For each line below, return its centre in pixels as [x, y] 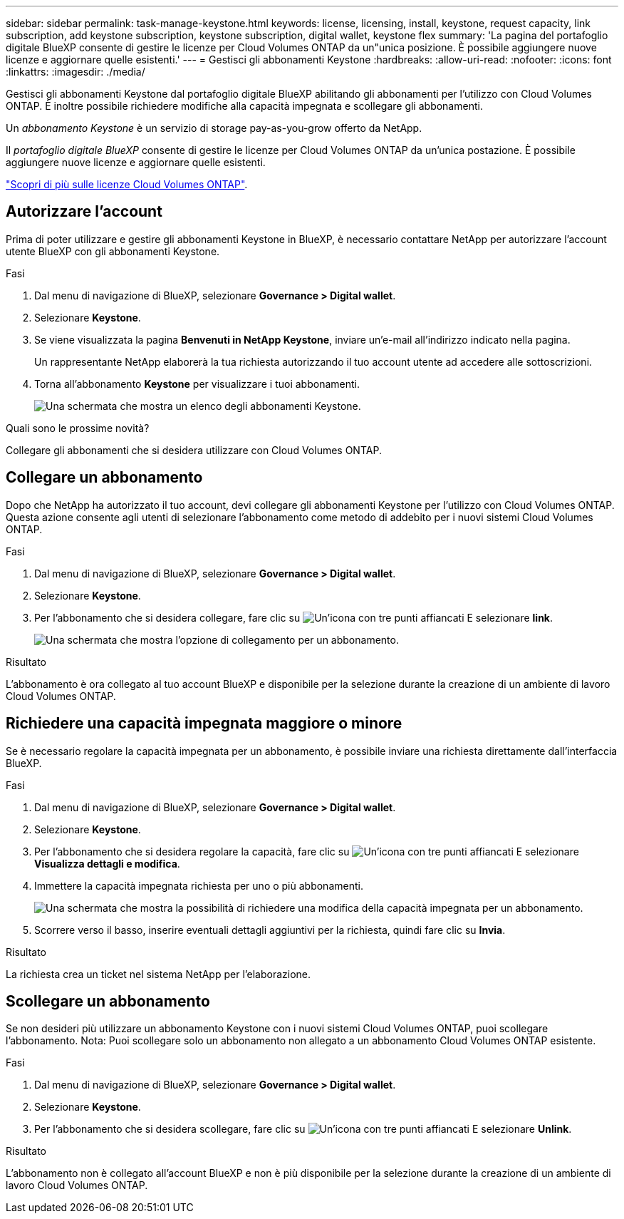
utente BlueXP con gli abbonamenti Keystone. [113, 251]
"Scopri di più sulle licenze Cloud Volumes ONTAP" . [127, 184]
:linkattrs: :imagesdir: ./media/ [76, 72]
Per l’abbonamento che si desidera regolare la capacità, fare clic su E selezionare [307, 851]
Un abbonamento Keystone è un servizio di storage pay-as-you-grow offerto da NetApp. [214, 128]
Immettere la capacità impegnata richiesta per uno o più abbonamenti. [199, 885]
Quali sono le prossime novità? [78, 428]
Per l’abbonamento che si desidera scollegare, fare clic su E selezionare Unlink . [303, 1129]
